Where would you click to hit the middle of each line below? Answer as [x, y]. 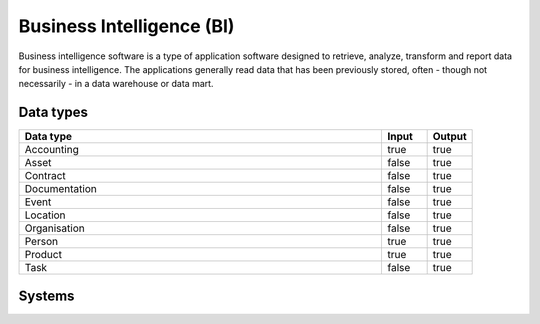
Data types [53, 112]
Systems [46, 295]
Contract [45, 176]
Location [45, 215]
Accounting [51, 150]
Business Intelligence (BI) [126, 26]
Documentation [60, 189]
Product [43, 255]
